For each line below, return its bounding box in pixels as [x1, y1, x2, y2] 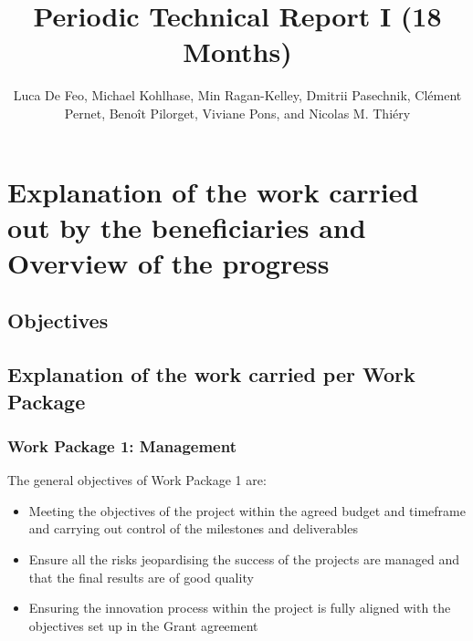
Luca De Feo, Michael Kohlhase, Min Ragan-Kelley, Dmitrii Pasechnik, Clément [13, 86, 462, 105]
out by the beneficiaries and [7, 208, 366, 245]
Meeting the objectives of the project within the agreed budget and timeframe [28, 501, 466, 520]
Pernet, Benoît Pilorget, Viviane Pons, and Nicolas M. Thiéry [64, 103, 411, 122]
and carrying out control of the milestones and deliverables [28, 519, 358, 538]
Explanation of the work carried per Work [7, 360, 415, 388]
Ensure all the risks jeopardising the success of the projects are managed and [28, 550, 459, 569]
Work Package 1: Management [7, 434, 236, 457]
